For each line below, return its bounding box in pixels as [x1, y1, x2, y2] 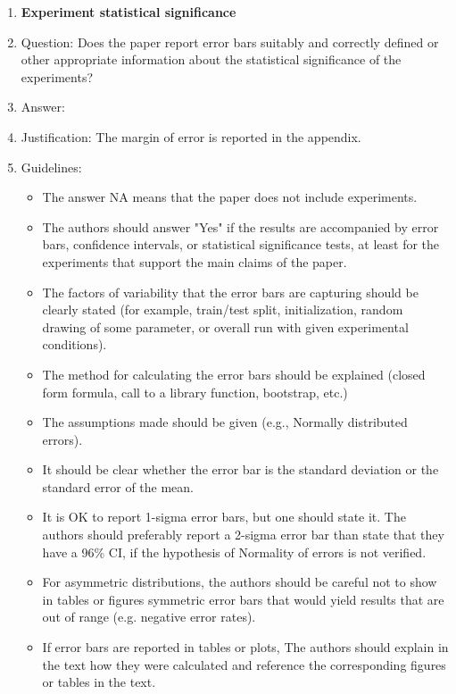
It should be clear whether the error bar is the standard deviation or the [42, 460, 439, 479]
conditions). [42, 335, 107, 354]
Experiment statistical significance [21, 3, 236, 21]
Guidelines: [21, 157, 82, 176]
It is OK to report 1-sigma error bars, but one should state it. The [42, 507, 406, 526]
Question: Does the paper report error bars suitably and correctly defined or [21, 32, 439, 51]
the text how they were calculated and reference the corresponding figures [42, 655, 446, 673]
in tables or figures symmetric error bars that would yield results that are [42, 589, 444, 608]
